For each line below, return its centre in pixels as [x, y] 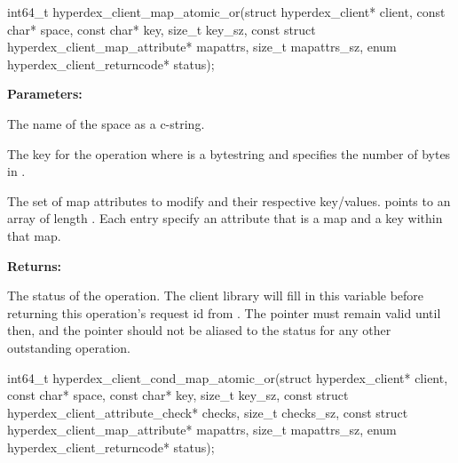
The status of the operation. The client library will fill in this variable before [216, 295]
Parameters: [45, 94]
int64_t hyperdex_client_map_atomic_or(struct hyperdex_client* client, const [226, 12]
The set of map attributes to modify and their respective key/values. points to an [229, 200]
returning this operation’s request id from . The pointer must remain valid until [224, 312]
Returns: [35, 265]
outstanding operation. [69, 347]
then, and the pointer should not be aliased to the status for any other [199, 330]
